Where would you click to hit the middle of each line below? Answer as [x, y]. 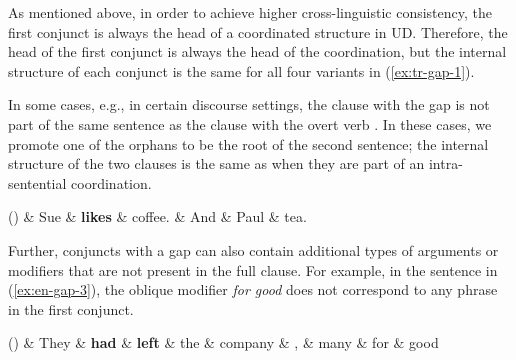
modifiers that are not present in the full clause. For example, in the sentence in [253, 269]
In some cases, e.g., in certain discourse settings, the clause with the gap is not [249, 104]
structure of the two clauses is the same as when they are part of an [216, 163]
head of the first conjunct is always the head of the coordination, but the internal [257, 51]
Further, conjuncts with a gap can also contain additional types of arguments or [253, 249]
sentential [37, 182]
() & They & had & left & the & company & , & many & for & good [223, 342]
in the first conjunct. [71, 308]
